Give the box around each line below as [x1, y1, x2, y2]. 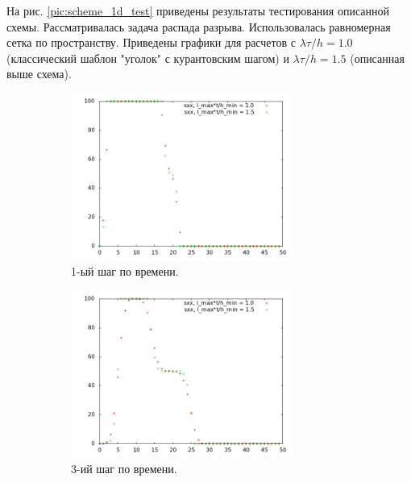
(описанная [350, 49, 405, 66]
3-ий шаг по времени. [71, 459, 177, 476]
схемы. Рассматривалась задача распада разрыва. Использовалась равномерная [6, 18, 391, 35]
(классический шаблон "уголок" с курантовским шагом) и [6, 49, 289, 66]
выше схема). [6, 65, 72, 82]
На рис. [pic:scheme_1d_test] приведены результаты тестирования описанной [6, 2, 390, 19]
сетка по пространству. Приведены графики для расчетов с [6, 34, 296, 51]
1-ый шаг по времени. [71, 262, 179, 279]
